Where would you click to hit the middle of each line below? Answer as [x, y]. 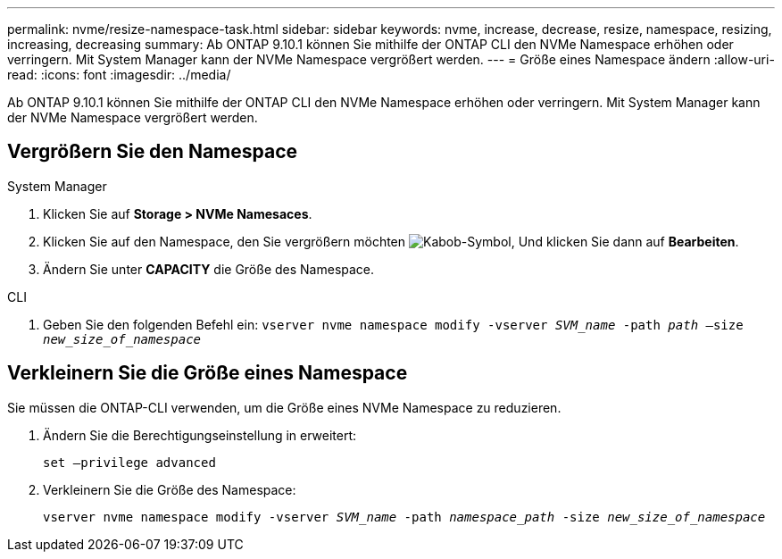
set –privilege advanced [129, 462]
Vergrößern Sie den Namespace [153, 152]
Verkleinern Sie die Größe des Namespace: [170, 489]
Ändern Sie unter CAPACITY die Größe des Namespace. [209, 269]
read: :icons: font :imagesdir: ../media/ [119, 75]
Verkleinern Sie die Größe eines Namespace [208, 373]
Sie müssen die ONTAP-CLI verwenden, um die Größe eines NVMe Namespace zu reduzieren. [284, 407]
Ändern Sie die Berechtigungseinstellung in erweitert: [200, 435]
